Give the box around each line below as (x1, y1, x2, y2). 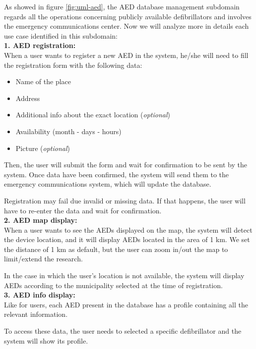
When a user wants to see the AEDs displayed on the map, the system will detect (4, 224, 253, 235)
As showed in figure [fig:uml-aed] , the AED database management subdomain (4, 1, 240, 11)
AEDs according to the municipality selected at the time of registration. (4, 280, 223, 290)
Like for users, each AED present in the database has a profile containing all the (4, 299, 248, 309)
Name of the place (15, 76, 71, 87)
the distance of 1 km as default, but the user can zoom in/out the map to (4, 244, 228, 254)
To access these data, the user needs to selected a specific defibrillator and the (4, 326, 242, 336)
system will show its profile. (4, 335, 88, 346)
